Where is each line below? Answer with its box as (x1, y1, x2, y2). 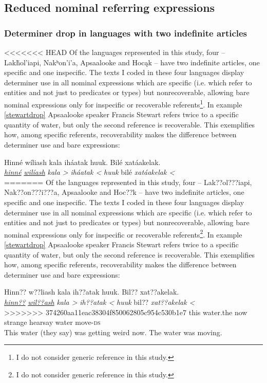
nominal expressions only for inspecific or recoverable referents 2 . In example (4, 227, 242, 240)
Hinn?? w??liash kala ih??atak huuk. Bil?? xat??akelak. (4, 286, 179, 297)
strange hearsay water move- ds (4, 317, 101, 327)
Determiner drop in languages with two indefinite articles (4, 26, 247, 39)
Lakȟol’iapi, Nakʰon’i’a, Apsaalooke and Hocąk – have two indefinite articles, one (4, 57, 260, 67)
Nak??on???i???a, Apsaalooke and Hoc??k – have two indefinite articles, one (4, 187, 244, 197)
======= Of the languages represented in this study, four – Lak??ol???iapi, (4, 176, 252, 187)
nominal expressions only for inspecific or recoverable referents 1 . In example (4, 97, 242, 110)
